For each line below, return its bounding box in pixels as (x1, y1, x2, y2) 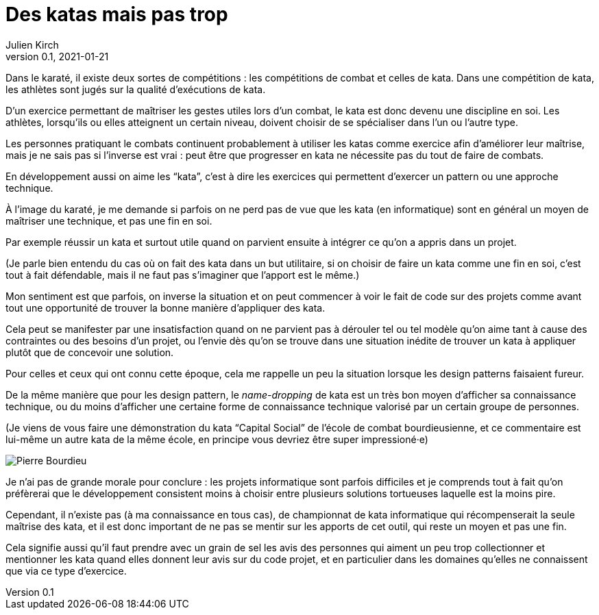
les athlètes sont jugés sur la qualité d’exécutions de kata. (5, 83, 266, 95)
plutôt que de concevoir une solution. (5, 346, 174, 358)
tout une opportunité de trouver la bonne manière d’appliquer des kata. (5, 301, 326, 314)
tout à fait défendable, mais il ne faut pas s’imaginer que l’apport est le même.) (5, 268, 360, 281)
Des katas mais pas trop (5, 3, 228, 26)
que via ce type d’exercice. (5, 564, 127, 577)
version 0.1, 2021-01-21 (5, 50, 109, 62)
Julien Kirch (5, 38, 59, 51)
